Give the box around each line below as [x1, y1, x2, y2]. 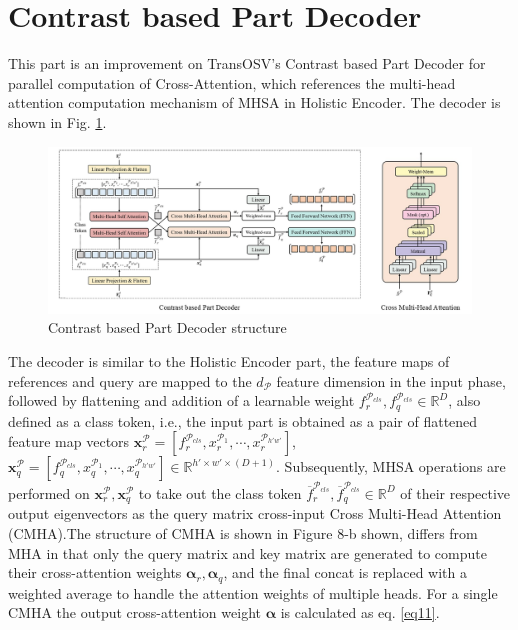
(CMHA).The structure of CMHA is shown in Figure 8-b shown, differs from [8, 522, 478, 543]
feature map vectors [8, 431, 130, 452]
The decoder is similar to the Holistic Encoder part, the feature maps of [8, 350, 450, 371]
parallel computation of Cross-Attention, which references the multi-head [8, 72, 456, 93]
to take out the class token [138, 482, 302, 503]
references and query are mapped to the [8, 370, 252, 391]
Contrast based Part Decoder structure [48, 317, 287, 338]
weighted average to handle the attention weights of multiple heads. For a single [8, 582, 498, 603]
